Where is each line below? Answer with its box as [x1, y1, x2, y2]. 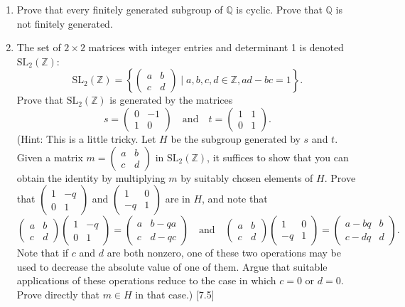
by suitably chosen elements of [180, 170, 313, 185]
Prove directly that [16, 286, 99, 301]
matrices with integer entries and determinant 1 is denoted [88, 40, 344, 55]
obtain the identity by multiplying [16, 170, 166, 185]
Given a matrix [16, 149, 83, 164]
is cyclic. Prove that [236, 2, 323, 16]
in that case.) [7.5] [135, 286, 215, 301]
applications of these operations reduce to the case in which [16, 273, 276, 288]
